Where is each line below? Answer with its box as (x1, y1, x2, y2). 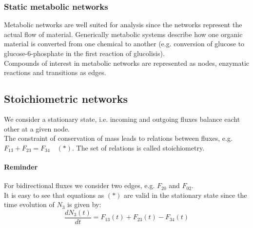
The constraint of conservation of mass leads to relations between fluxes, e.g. (4, 133, 233, 143)
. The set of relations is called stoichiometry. (72, 142, 205, 152)
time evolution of (4, 199, 55, 209)
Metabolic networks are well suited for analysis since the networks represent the (4, 19, 242, 30)
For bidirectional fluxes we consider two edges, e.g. (4, 180, 155, 190)
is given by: (67, 199, 101, 209)
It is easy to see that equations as (4, 190, 104, 200)
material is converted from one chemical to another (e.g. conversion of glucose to (4, 38, 245, 49)
